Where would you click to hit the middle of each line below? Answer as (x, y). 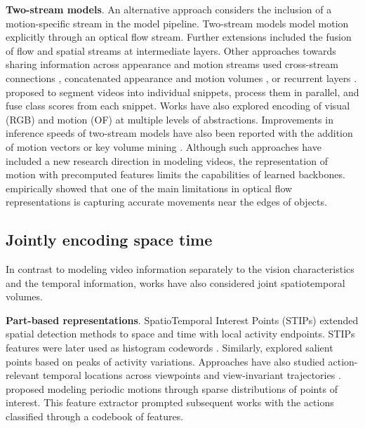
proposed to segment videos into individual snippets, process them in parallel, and (182, 92)
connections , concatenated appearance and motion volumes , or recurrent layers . (181, 78)
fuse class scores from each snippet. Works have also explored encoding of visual (178, 106)
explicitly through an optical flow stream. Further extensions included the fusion (179, 37)
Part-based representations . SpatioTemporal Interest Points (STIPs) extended (182, 320)
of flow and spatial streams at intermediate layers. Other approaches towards (171, 50)
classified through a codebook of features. (95, 416)
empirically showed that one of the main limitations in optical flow (149, 188)
